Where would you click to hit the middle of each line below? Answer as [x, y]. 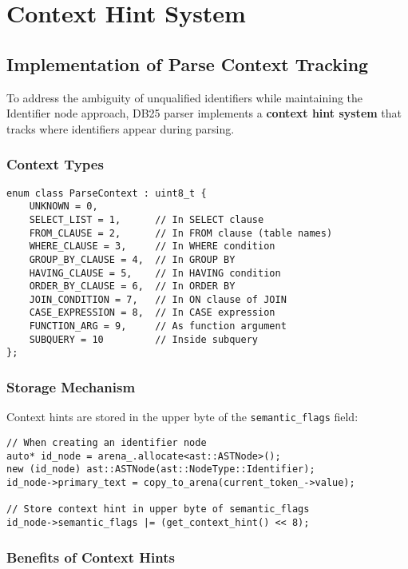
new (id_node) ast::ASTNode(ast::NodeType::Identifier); [161, 470]
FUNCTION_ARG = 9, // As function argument [158, 326]
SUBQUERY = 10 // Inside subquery [143, 339]
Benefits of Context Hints [91, 557]
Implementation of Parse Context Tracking [188, 64]
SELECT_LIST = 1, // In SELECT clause [147, 219]
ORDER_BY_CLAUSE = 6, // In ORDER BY [132, 286]
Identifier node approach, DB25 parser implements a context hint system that [204, 113]
